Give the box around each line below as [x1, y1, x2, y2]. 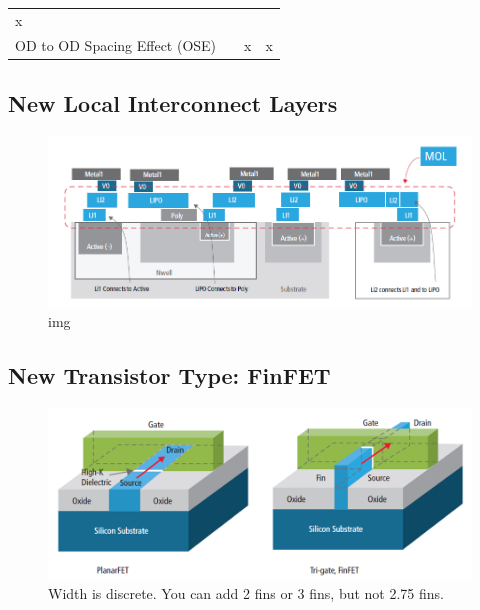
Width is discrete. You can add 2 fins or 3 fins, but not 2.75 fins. [48, 582, 444, 603]
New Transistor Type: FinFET [8, 359, 331, 390]
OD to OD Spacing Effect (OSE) [15, 34, 217, 55]
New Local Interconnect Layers [8, 88, 338, 119]
